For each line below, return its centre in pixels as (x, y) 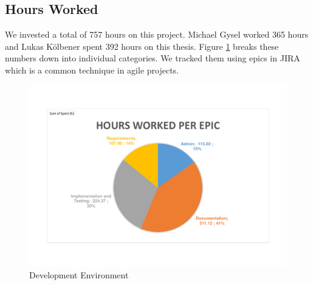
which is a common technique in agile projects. (92, 70)
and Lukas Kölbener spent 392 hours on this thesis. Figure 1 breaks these (142, 46)
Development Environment (79, 274)
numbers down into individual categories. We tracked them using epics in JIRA (153, 58)
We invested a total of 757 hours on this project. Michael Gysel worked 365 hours (157, 34)
